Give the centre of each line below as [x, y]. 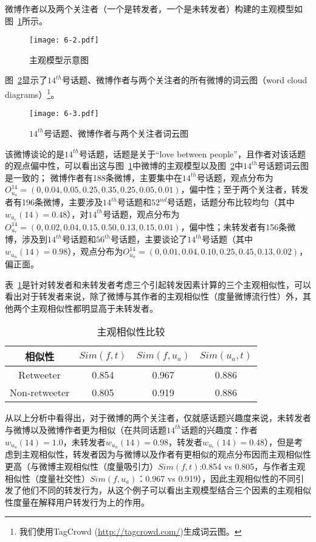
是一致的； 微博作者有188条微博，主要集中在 [94, 177]
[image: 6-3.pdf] [64, 114]
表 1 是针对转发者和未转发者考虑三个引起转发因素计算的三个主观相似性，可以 [158, 284]
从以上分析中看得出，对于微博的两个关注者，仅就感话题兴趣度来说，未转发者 [158, 418]
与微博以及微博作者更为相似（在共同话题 [86, 429]
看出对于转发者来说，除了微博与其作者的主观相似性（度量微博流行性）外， [154, 296]
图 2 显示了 [26, 80]
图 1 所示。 [26, 20]
